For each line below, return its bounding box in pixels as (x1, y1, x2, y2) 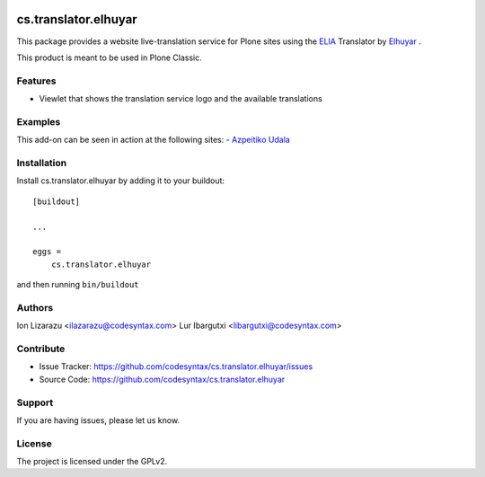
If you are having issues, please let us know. (16, 414, 180, 426)
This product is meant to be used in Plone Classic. (16, 52, 202, 63)
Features (16, 75, 57, 87)
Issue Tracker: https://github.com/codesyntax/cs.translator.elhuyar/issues (39, 361, 313, 372)
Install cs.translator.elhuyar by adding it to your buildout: (16, 175, 225, 186)
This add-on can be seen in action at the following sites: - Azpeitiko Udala (16, 135, 291, 146)
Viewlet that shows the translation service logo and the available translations (39, 93, 322, 104)
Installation (16, 156, 67, 169)
